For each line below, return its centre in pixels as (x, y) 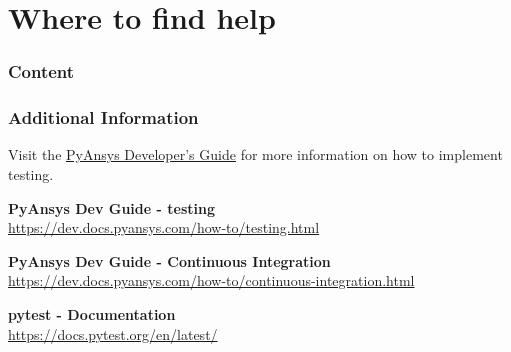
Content (41, 71)
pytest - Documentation (92, 314)
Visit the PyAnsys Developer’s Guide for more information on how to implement (255, 154)
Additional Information (103, 117)
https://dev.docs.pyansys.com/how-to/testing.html (164, 227)
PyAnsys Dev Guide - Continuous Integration (169, 260)
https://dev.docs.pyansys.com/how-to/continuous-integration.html (211, 280)
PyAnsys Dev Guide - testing (111, 207)
